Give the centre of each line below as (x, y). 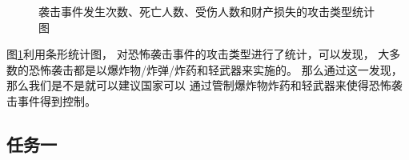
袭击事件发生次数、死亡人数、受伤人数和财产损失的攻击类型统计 (207, 11)
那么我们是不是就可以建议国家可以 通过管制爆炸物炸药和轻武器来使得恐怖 (199, 85)
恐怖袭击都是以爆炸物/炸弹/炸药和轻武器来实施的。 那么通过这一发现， (215, 69)
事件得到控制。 (56, 100)
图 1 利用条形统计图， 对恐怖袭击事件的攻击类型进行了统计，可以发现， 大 (198, 54)
